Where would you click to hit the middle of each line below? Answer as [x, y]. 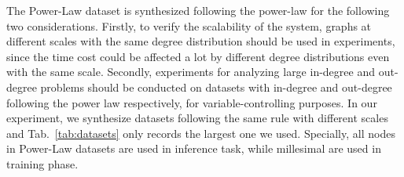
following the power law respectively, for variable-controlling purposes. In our [192, 102]
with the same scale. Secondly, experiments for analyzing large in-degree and [191, 72]
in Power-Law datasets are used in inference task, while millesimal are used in [194, 148]
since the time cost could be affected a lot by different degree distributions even [198, 56]
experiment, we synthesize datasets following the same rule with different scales [197, 118]
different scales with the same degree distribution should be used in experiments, [201, 41]
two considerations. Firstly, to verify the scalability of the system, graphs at [189, 25]
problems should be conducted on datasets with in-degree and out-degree [216, 87]
